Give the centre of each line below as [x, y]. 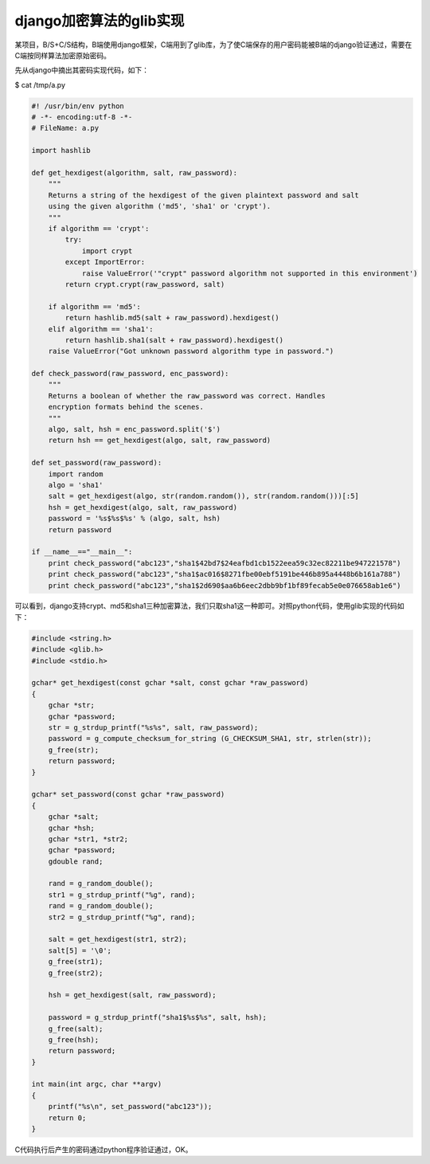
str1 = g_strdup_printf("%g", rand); [122, 895]
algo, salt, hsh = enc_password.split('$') [134, 429]
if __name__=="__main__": [82, 552]
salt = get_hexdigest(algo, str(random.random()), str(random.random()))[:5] [204, 496]
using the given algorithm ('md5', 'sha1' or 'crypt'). [160, 206]
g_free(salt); [76, 1029]
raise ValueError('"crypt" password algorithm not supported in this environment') [250, 273]
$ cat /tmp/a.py [40, 84]
